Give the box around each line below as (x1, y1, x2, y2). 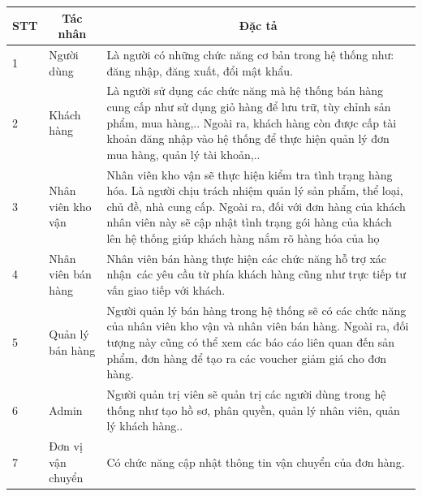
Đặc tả (239, 17, 278, 34)
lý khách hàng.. (106, 417, 183, 434)
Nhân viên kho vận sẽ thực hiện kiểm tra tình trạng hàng (106, 166, 393, 183)
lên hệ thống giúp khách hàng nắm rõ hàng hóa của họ (106, 229, 380, 246)
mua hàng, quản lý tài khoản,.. (106, 145, 261, 162)
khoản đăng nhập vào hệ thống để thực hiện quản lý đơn (106, 130, 390, 147)
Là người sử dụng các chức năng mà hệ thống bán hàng (106, 82, 383, 99)
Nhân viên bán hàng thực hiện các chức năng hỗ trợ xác (106, 249, 387, 266)
